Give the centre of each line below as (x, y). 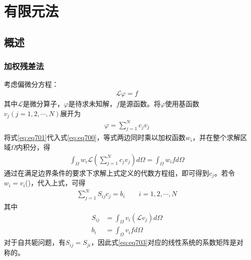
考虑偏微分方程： (31, 84)
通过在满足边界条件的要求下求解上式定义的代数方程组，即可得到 (106, 172)
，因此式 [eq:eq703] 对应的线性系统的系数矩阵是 (164, 242)
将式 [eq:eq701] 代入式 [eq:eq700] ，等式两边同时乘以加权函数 (95, 137)
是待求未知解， (92, 103)
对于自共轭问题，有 (35, 242)
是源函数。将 (140, 103)
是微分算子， (43, 103)
